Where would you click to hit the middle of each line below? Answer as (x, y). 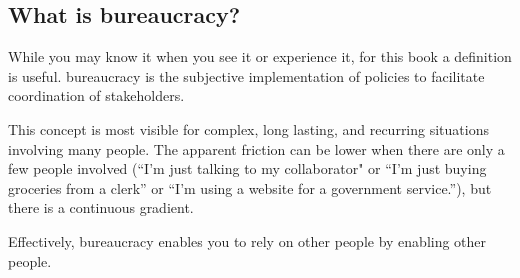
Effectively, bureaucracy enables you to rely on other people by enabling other (247, 240)
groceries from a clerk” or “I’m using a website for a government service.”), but (250, 187)
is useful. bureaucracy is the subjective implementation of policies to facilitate (246, 75)
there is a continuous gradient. (101, 207)
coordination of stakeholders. (96, 95)
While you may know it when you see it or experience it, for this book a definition (260, 56)
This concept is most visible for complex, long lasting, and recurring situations (248, 128)
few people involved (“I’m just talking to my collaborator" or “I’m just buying (247, 168)
